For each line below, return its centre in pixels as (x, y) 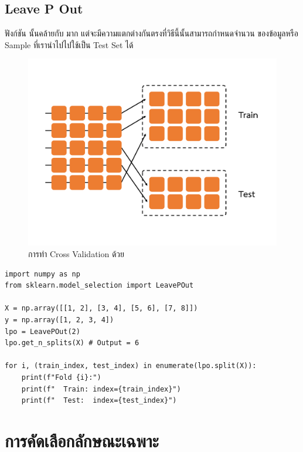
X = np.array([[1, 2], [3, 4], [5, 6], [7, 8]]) (101, 308)
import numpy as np (42, 274)
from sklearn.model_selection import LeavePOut (99, 286)
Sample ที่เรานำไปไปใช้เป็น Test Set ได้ (69, 44)
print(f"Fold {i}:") (61, 377)
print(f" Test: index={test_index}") (99, 401)
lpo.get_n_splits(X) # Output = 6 (72, 343)
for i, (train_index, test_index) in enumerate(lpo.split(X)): (131, 366)
